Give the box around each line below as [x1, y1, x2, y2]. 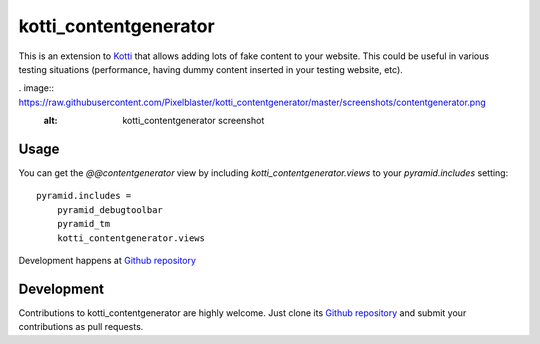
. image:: [18, 82, 55, 94]
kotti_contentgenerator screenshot [122, 115, 265, 127]
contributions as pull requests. [18, 321, 144, 333]
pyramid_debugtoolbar [56, 204, 164, 215]
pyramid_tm [56, 218, 111, 230]
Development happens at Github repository [18, 254, 197, 266]
